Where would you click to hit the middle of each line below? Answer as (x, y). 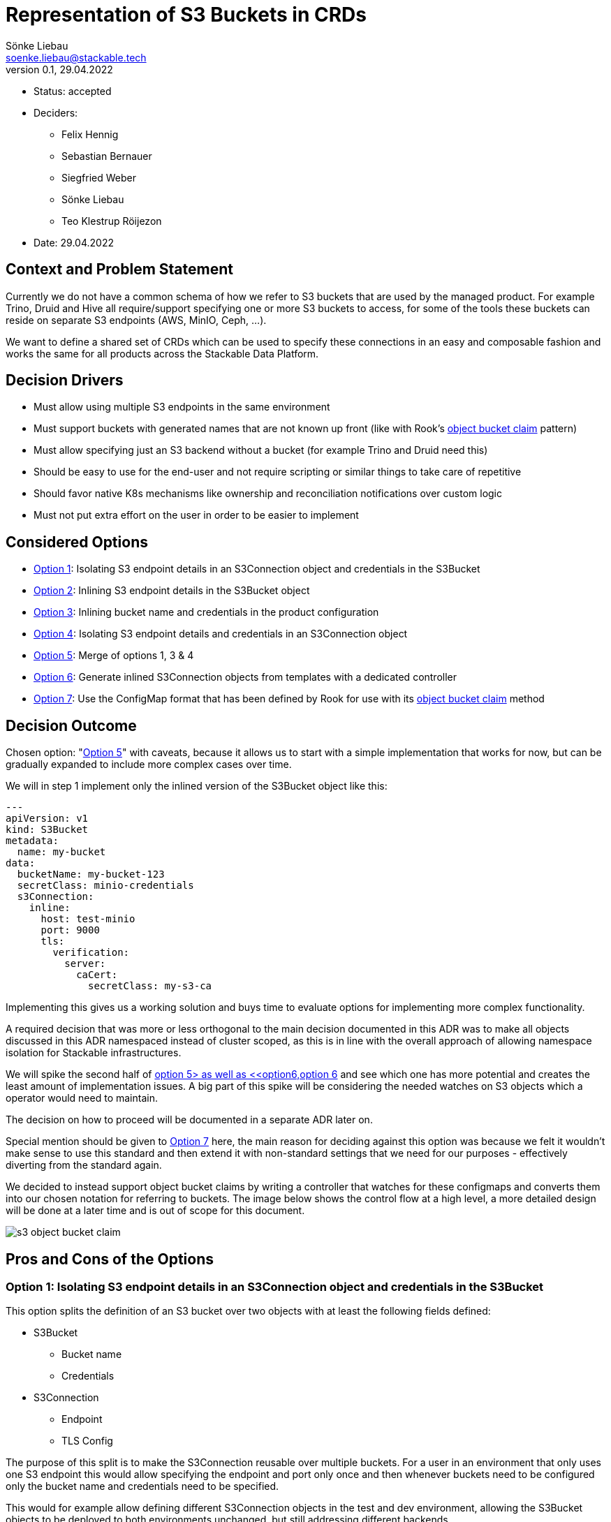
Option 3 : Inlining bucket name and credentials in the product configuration (206, 612)
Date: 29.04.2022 (74, 242)
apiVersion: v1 (47, 819)
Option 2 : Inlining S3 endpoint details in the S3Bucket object (172, 591)
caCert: (97, 975)
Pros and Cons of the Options (110, 1259)
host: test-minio (88, 919)
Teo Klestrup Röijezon (112, 221)
